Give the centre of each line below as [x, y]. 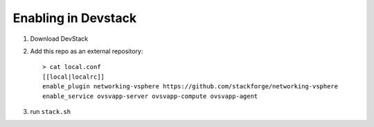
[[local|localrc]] [74, 77]
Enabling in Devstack [75, 18]
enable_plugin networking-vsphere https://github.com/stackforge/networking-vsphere [190, 87]
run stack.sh [51, 111]
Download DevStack [59, 39]
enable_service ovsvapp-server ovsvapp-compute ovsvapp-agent [150, 96]
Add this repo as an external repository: [87, 51]
